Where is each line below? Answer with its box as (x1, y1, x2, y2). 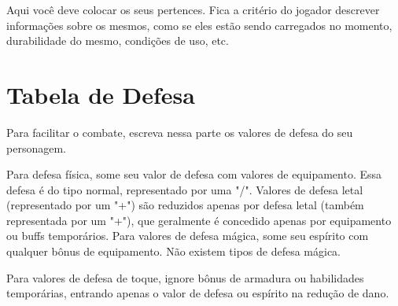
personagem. (6, 139, 66, 156)
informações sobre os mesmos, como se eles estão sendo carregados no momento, (6, 17, 392, 33)
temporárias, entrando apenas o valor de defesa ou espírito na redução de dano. (6, 285, 389, 301)
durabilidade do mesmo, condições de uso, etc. (6, 32, 229, 49)
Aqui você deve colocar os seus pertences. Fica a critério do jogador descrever (6, 2, 380, 17)
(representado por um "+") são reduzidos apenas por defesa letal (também (6, 197, 364, 213)
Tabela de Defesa (6, 78, 195, 110)
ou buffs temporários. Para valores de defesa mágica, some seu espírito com (6, 227, 369, 244)
